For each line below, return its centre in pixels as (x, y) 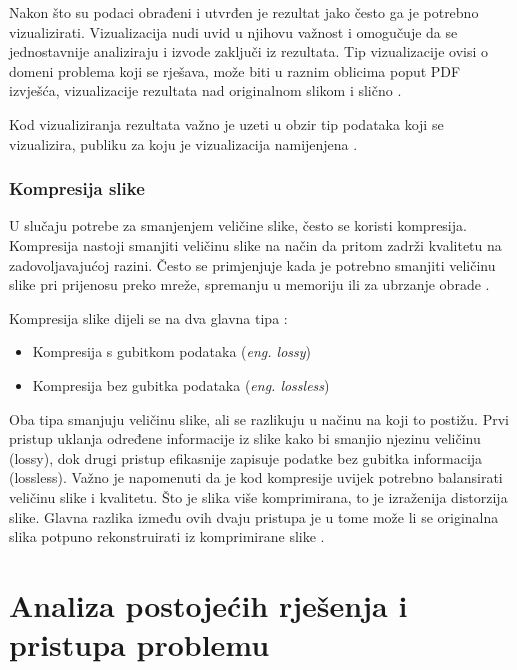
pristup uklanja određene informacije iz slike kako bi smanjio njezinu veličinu (245, 438)
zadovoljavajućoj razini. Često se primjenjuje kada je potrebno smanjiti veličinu (252, 264)
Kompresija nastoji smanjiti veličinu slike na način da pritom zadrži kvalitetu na (255, 244)
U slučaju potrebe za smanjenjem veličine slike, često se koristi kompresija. (238, 225)
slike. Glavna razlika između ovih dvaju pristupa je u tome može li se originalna (254, 516)
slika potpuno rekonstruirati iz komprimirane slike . (167, 536)
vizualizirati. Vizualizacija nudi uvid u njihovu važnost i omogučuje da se (233, 31)
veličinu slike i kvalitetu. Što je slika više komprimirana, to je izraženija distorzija (258, 496)
